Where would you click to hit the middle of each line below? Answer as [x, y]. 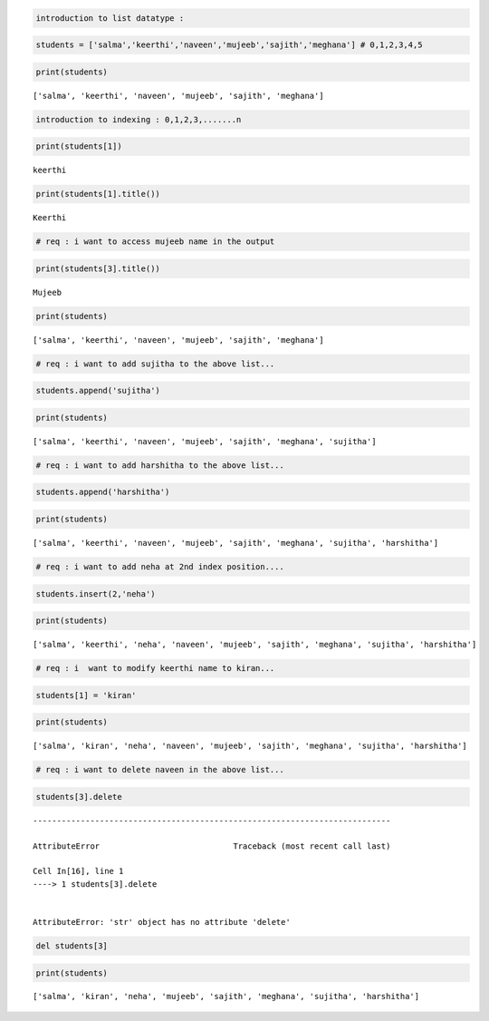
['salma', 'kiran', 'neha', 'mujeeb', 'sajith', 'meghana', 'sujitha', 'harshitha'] [226, 997]
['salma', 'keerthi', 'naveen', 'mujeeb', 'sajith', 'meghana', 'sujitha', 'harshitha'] [236, 543]
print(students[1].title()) [98, 194]
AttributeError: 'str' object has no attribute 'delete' [162, 922]
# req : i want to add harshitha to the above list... [160, 465]
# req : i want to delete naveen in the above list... [160, 770]
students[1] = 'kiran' [86, 695]
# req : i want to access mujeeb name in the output [155, 242]
